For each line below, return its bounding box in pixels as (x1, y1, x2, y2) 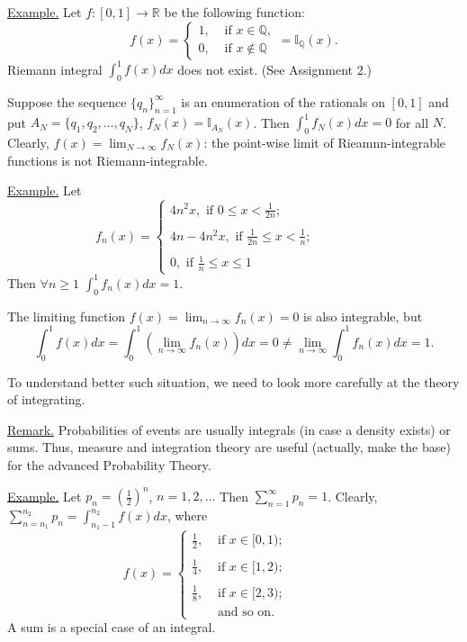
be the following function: (164, 3, 305, 21)
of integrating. (7, 390, 85, 409)
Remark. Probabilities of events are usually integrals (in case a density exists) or (7, 420, 451, 439)
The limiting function (7, 306, 126, 325)
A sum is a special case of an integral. (7, 618, 216, 637)
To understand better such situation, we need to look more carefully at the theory (7, 372, 460, 391)
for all (395, 113, 429, 131)
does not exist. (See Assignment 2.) (177, 59, 372, 78)
